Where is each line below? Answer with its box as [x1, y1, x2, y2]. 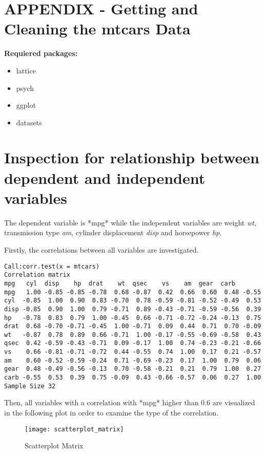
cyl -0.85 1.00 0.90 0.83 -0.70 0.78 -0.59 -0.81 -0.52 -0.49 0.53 [4, 297, 261, 305]
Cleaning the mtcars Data [4, 18, 191, 39]
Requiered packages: [4, 48, 78, 59]
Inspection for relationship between [4, 147, 259, 168]
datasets [16, 117, 42, 127]
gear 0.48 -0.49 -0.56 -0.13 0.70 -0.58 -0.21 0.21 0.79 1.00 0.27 [4, 365, 261, 373]
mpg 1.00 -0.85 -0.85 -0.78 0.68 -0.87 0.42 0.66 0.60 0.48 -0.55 [4, 288, 261, 296]
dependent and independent [4, 167, 206, 188]
